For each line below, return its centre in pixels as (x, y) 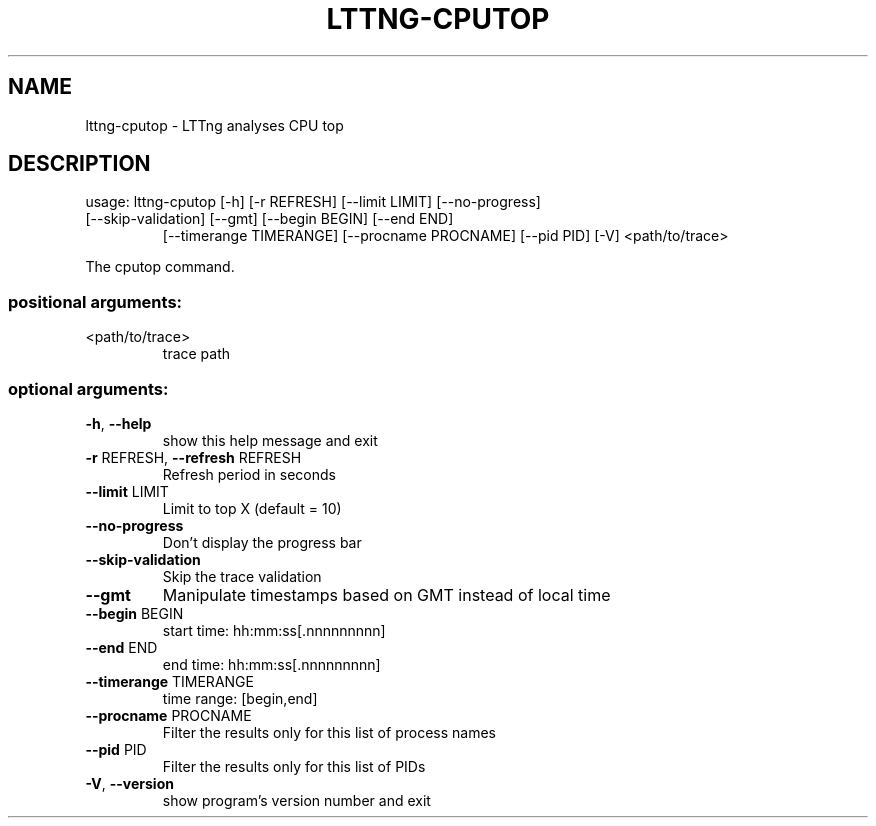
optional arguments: (88, 388)
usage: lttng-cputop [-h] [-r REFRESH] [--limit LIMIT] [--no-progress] (313, 202)
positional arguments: (95, 301)
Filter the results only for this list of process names (329, 732)
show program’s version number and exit (296, 800)
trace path (196, 354)
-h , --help (118, 423)
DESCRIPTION (79, 164)
